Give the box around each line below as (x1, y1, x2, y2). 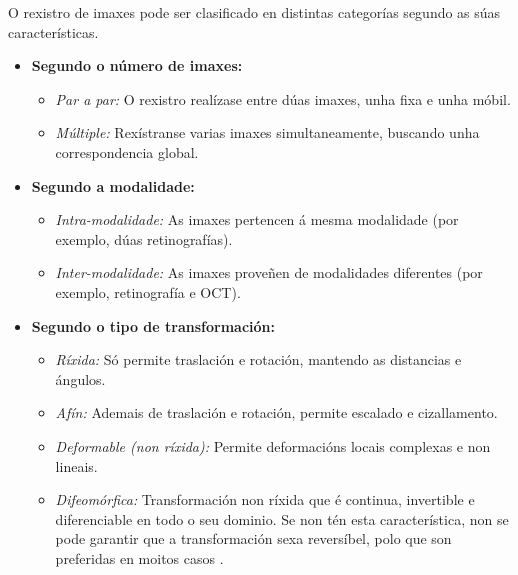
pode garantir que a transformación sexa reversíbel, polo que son (55, 528, 452, 549)
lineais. (55, 455, 98, 476)
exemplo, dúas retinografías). (55, 228, 233, 249)
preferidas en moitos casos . (55, 547, 224, 568)
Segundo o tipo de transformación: (31, 315, 275, 336)
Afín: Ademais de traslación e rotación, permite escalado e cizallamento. (55, 402, 498, 423)
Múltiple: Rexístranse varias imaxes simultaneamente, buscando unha (55, 122, 480, 143)
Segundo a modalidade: (31, 175, 195, 196)
